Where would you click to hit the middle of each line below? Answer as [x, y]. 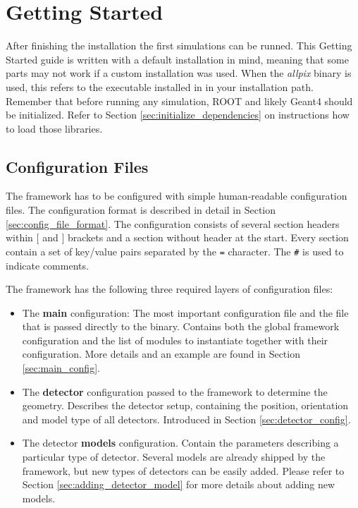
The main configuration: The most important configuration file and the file [185, 312]
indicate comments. [47, 265]
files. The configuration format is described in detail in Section [141, 210]
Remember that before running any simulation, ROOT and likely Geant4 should [179, 101]
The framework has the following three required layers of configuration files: [169, 289]
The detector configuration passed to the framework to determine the [175, 391]
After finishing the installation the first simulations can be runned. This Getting [179, 46]
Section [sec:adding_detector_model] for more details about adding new [179, 484]
